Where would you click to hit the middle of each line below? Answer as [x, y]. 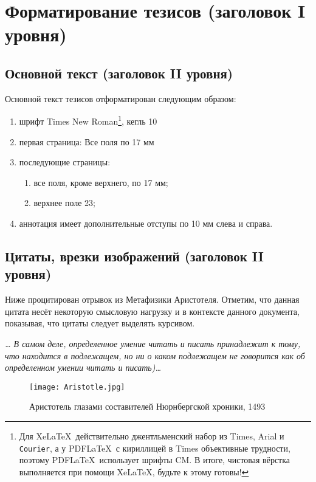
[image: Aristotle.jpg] [77, 387]
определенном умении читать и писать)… [83, 367]
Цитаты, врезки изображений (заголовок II [134, 256]
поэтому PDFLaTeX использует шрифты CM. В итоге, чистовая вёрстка [155, 460]
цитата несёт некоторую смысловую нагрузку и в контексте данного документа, [152, 311]
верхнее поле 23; [64, 203]
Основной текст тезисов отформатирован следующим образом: [121, 98]
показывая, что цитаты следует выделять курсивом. [100, 323]
